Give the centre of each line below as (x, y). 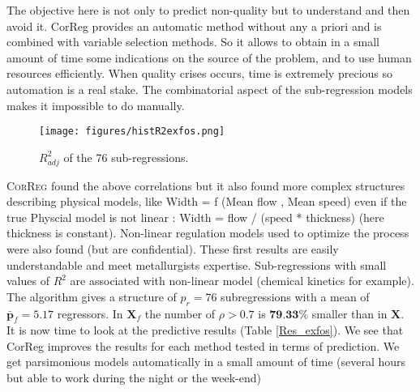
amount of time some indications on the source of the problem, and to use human (209, 57)
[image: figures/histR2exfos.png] (132, 132)
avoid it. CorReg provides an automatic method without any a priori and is (194, 26)
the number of (180, 313)
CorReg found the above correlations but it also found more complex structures (206, 185)
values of (28, 281)
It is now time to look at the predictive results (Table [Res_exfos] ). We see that (205, 330)
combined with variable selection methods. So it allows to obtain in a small (193, 42)
